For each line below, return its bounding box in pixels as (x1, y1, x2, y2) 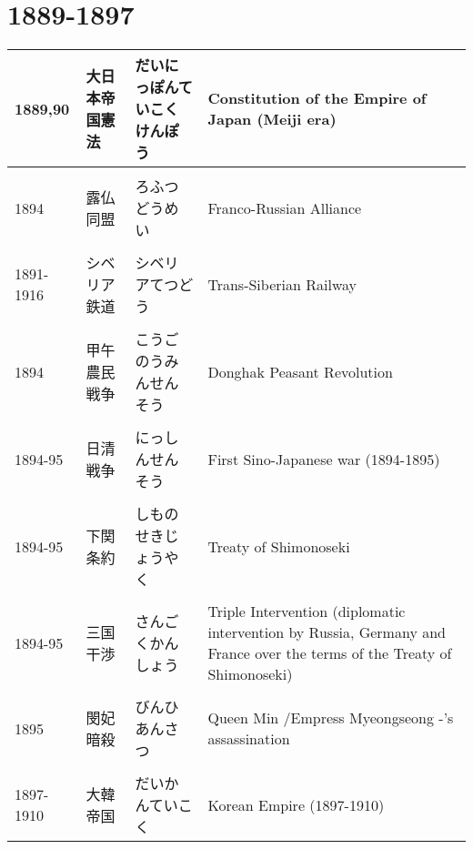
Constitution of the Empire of (207, 87, 427, 109)
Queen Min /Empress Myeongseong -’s (207, 707, 454, 729)
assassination (207, 728, 290, 750)
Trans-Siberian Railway (207, 273, 357, 295)
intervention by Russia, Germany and (207, 622, 446, 643)
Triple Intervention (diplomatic (207, 601, 406, 622)
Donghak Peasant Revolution (207, 360, 393, 382)
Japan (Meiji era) (207, 108, 337, 130)
